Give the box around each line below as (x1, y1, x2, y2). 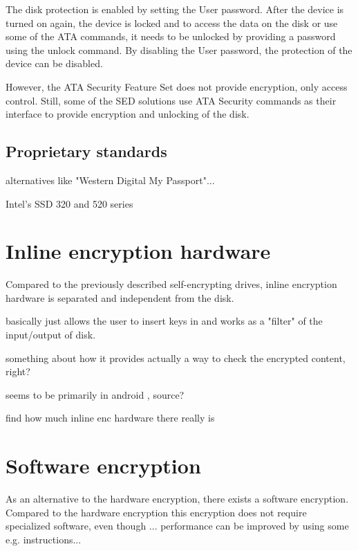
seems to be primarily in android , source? (6, 387, 185, 401)
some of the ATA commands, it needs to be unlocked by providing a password (6, 29, 336, 44)
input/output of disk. (6, 327, 96, 342)
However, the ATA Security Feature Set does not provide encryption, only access (6, 79, 348, 93)
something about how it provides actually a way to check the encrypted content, (6, 350, 346, 365)
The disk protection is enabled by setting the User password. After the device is (6, 2, 344, 16)
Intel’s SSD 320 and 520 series (6, 196, 133, 210)
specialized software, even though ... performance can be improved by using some (6, 518, 349, 533)
